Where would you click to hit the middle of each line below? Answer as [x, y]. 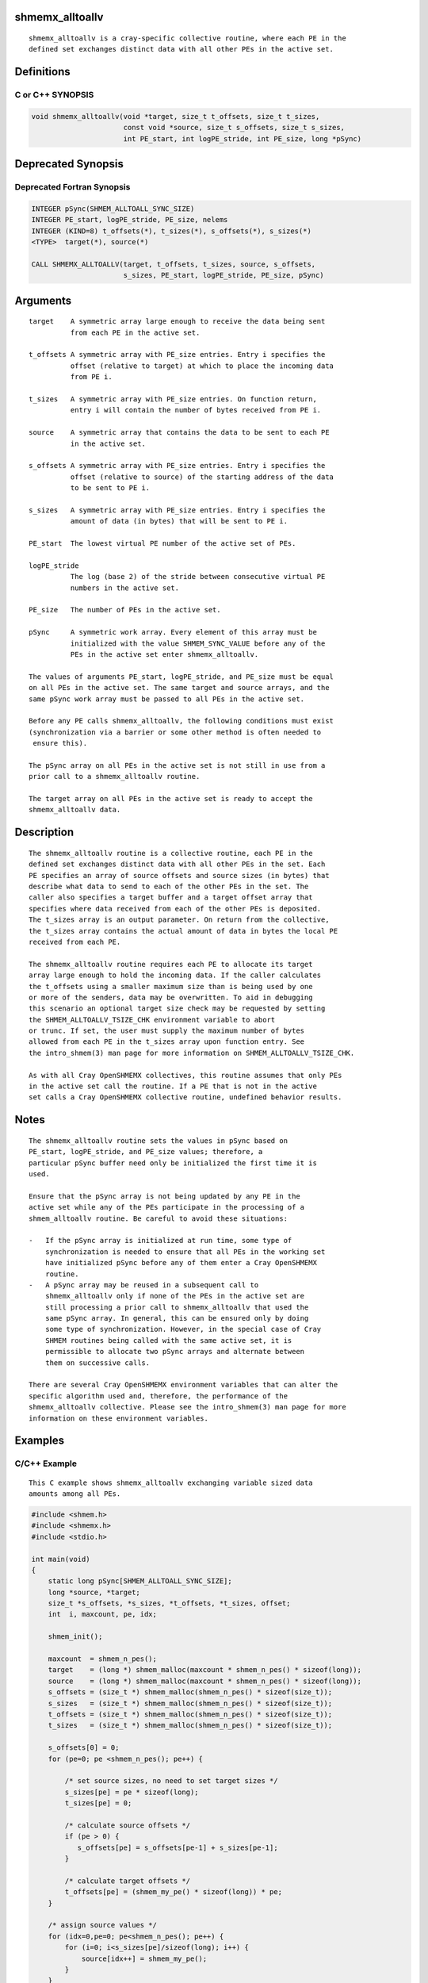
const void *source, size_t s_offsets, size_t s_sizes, [234, 128]
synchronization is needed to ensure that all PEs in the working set [185, 1252]
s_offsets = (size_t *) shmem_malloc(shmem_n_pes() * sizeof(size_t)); [190, 1692]
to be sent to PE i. [110, 488]
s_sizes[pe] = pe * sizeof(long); [132, 1792]
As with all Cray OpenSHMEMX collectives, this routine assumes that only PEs [185, 1075]
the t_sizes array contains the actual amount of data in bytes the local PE [183, 931]
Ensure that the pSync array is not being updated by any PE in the [164, 1196]
